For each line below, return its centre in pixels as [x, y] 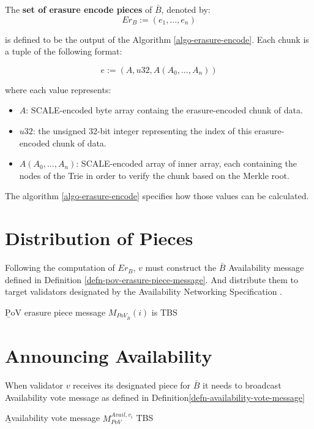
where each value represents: [58, 89]
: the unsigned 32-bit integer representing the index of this [142, 130]
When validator [34, 385]
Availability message [266, 268]
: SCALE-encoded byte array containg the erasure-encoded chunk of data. [164, 110]
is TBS [164, 312]
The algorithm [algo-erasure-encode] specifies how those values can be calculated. [157, 196]
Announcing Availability [109, 356]
